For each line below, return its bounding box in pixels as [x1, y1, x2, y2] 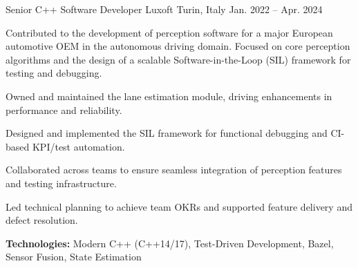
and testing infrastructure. [6, 175, 117, 190]
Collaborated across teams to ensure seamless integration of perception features [6, 162, 342, 177]
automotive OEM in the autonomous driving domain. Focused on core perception [6, 39, 350, 53]
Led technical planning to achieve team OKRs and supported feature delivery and [6, 199, 352, 213]
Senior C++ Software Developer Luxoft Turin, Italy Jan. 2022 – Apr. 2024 [6, 2, 323, 16]
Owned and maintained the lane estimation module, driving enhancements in [6, 88, 332, 103]
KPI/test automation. [32, 139, 125, 153]
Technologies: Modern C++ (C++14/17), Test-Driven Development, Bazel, [6, 236, 334, 250]
